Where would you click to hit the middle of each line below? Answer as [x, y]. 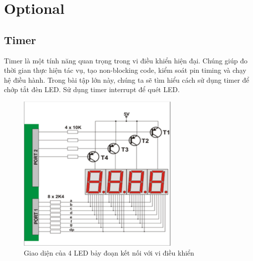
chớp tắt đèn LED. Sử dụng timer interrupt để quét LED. [92, 89]
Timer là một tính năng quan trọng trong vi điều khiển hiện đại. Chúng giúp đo [126, 60]
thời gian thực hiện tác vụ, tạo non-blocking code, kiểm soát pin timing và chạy [125, 70]
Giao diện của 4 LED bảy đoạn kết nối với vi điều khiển [109, 252]
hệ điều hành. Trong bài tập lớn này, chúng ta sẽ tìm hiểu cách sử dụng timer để [127, 79]
